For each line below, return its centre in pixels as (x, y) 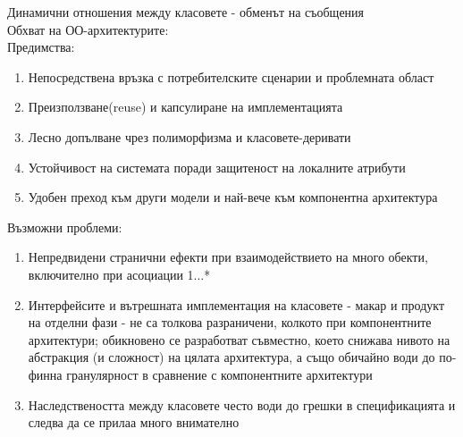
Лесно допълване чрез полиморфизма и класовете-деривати (189, 136)
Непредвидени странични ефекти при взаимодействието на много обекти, (228, 257)
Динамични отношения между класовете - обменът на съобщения (186, 12)
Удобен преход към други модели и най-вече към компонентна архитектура (233, 197)
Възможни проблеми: (65, 227)
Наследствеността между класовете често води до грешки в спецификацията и (242, 404)
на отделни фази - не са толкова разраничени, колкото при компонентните (230, 322)
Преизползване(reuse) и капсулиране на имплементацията (185, 107)
